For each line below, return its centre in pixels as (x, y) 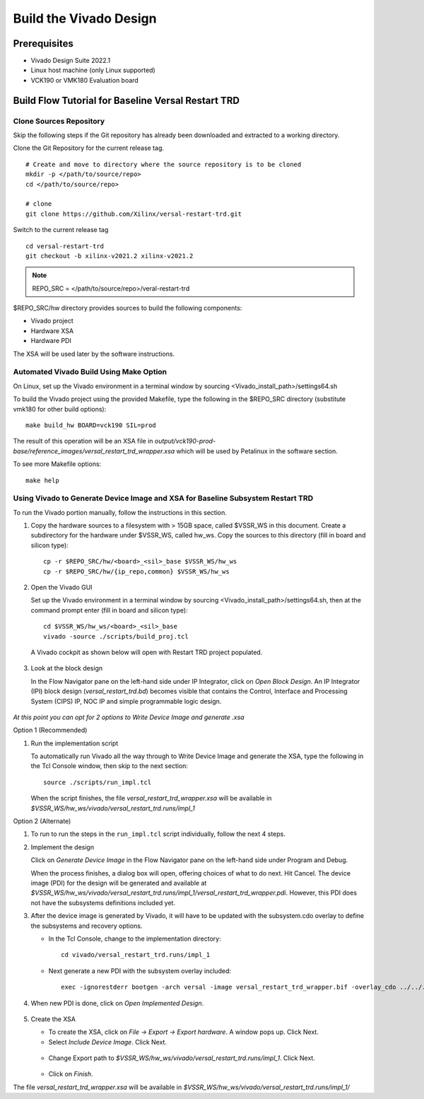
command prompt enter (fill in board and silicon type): (109, 610)
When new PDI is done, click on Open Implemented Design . (117, 1003)
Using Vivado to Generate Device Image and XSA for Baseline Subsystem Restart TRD (163, 499)
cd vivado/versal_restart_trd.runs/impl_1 (136, 955)
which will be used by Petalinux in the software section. (257, 451)
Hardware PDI (51, 341)
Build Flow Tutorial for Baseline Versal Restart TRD (126, 100)
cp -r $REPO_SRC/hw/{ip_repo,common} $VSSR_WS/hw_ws (136, 571)
